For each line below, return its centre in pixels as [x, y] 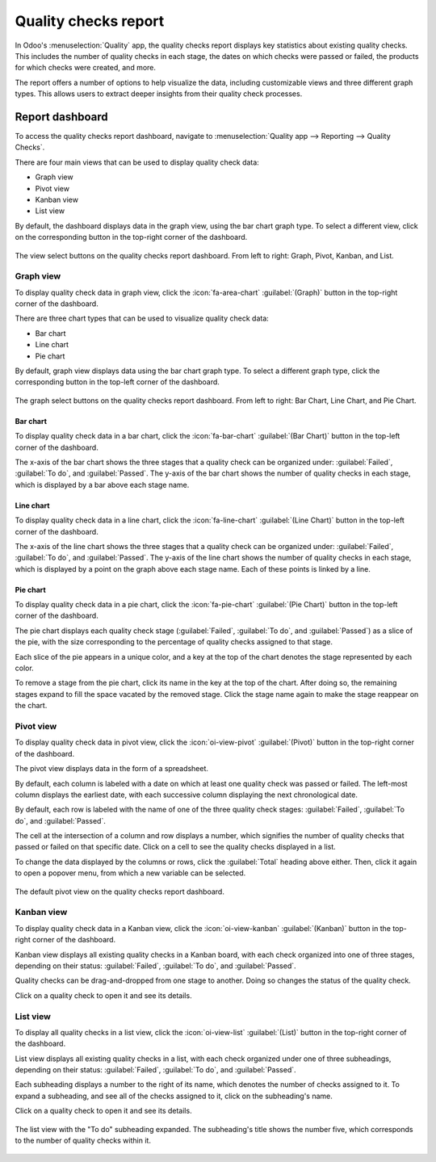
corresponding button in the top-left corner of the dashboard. [117, 382]
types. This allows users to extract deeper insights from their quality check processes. [159, 94]
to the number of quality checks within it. [83, 1141]
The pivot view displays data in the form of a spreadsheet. [112, 769]
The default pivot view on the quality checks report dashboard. [120, 891]
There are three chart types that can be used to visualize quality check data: [142, 318]
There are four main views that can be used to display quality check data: [137, 162]
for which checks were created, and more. [86, 68]
